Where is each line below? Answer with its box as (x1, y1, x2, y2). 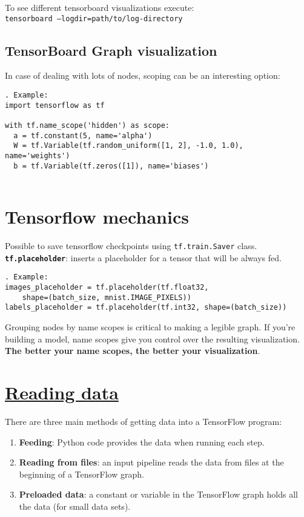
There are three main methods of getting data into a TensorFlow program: (5, 415, 282, 427)
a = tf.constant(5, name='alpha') (13, 131, 153, 140)
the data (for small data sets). (19, 499, 131, 512)
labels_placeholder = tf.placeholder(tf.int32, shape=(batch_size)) (5, 303, 287, 312)
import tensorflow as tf (5, 101, 105, 110)
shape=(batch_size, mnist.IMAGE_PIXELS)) (22, 293, 191, 302)
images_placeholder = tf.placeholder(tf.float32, (5, 283, 209, 292)
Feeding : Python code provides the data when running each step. (19, 435, 265, 448)
